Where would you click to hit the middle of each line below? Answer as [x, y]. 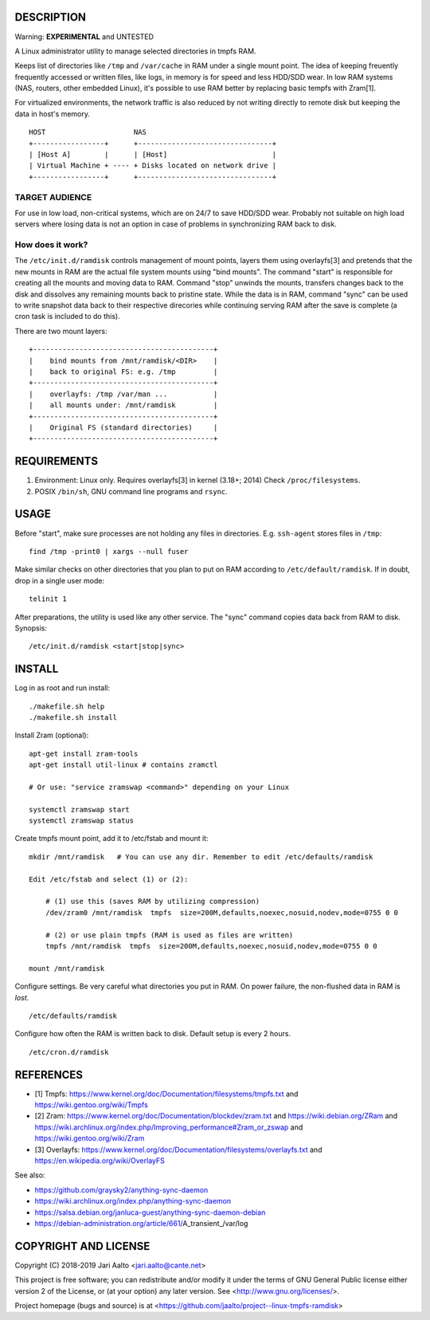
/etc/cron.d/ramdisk [69, 1052]
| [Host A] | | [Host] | [153, 155]
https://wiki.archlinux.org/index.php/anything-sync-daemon [133, 1201]
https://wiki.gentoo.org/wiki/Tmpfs [92, 1105]
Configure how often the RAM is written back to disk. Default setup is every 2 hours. [152, 1034]
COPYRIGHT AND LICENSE [82, 1246]
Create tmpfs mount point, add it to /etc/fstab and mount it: [111, 839]
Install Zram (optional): [52, 735]
